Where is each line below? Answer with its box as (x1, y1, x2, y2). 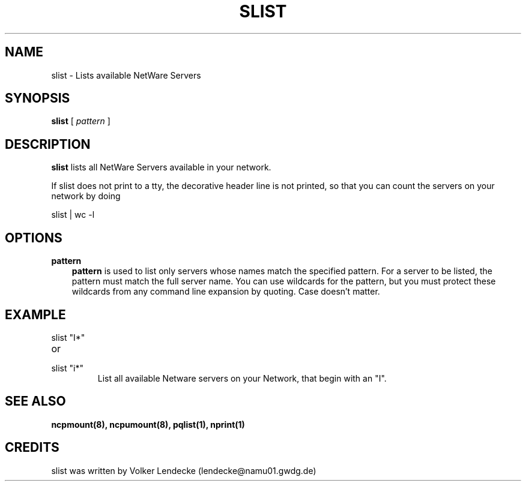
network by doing (51, 191, 121, 202)
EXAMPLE (5, 307, 66, 322)
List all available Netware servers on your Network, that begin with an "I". (97, 373, 387, 383)
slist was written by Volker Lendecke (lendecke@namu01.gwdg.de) (51, 465, 316, 476)
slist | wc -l (51, 209, 95, 220)
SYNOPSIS (5, 91, 70, 106)
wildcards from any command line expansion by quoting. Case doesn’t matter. (71, 286, 380, 297)
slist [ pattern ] (51, 116, 110, 127)
